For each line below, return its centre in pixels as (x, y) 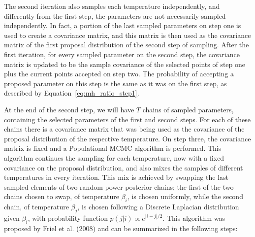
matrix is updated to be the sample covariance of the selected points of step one (125, 64)
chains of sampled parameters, (188, 109)
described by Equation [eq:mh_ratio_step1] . (72, 93)
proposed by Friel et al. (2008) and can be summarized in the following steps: (121, 228)
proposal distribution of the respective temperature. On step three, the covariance (127, 138)
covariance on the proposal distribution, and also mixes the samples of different (124, 167)
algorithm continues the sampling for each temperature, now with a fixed (114, 157)
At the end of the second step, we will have (69, 109)
